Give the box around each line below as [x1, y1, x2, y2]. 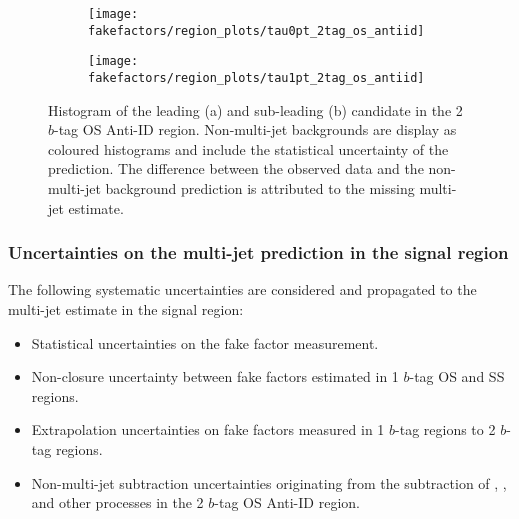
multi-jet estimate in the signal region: [8, 299, 244, 319]
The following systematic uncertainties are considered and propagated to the [8, 279, 477, 300]
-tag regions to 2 [395, 419, 496, 440]
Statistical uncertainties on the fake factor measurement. [31, 332, 379, 353]
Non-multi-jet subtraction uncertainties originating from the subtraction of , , [31, 472, 507, 493]
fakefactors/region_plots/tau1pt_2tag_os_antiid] [88, 70, 425, 85]
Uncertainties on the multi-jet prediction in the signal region [8, 240, 509, 265]
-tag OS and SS [409, 366, 505, 387]
